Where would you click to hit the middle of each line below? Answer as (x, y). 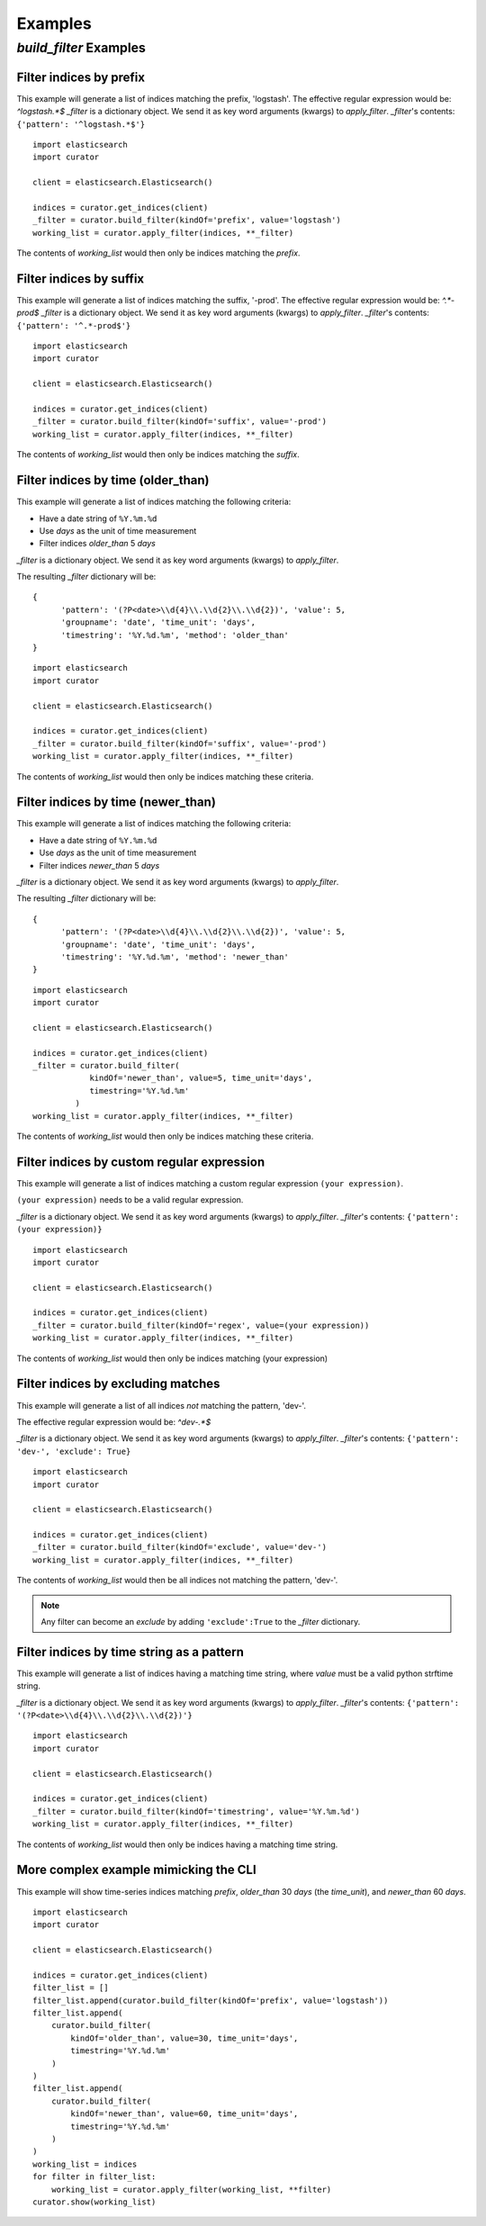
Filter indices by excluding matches (118, 1384)
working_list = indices (85, 2164)
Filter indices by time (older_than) (113, 480)
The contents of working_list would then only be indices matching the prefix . (158, 253)
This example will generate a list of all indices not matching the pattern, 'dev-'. (161, 1405)
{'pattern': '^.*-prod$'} (74, 325)
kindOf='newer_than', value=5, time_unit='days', (201, 1078)
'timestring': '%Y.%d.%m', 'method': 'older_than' (175, 635)
